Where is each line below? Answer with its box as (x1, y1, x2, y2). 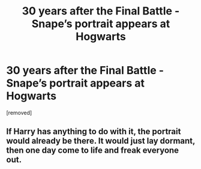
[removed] (6, 109, 32, 116)
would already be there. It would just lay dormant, (6, 136, 196, 146)
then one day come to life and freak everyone (6, 146, 179, 156)
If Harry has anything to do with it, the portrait (6, 126, 181, 137)
